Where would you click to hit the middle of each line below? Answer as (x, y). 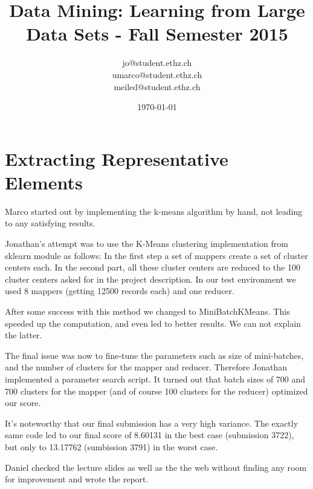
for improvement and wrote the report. (77, 479)
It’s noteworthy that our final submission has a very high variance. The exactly (152, 423)
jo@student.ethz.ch (157, 63)
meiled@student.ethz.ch (157, 86)
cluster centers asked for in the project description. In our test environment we (150, 279)
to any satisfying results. (50, 223)
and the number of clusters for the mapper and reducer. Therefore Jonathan (146, 367)
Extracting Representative (117, 158)
